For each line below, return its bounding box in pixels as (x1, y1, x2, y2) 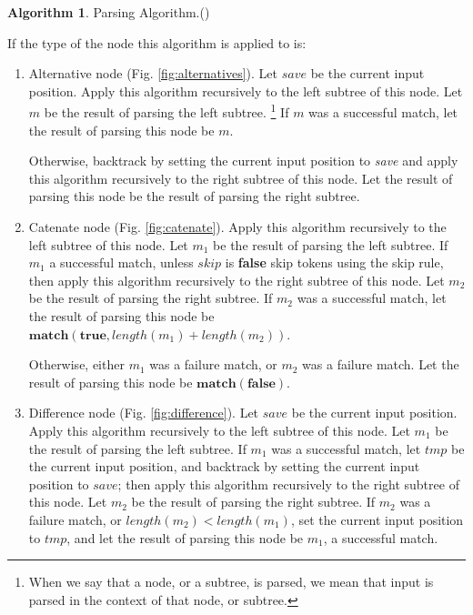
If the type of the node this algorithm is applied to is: (7, 33, 307, 52)
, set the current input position (290, 509, 464, 529)
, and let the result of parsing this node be (66, 528, 304, 547)
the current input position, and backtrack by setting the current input (28, 457, 420, 476)
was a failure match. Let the (302, 355, 459, 374)
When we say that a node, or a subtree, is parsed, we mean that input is (28, 572, 434, 591)
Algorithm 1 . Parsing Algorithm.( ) (7, 3, 210, 21)
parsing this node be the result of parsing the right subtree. (28, 187, 360, 206)
